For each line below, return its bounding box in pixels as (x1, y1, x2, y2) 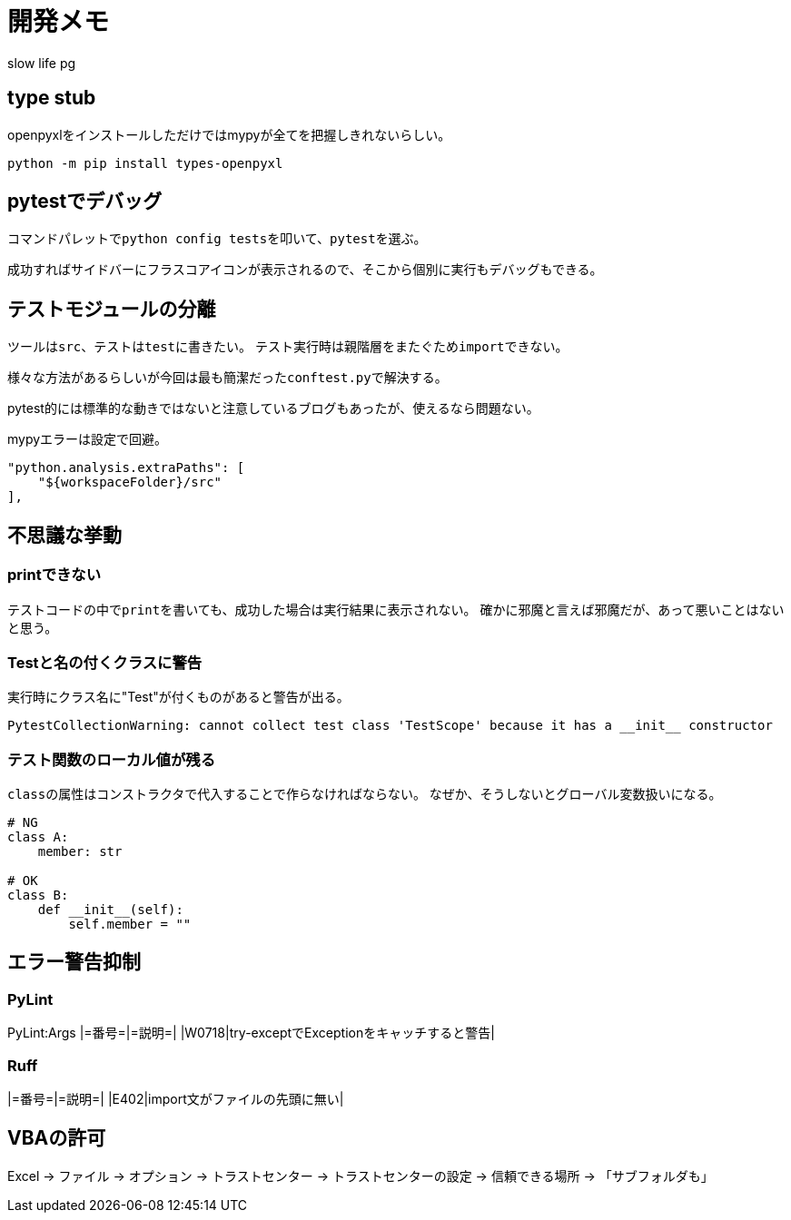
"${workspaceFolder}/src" (37, 475, 222, 490)
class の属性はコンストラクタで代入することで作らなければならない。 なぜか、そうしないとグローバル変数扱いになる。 (7, 786, 722, 802)
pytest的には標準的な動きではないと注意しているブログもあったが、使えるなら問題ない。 (7, 400, 539, 417)
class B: (7, 888, 69, 902)
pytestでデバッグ (7, 190, 163, 213)
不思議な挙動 (7, 523, 122, 546)
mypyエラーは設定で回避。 (7, 431, 168, 448)
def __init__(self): (37, 902, 183, 917)
